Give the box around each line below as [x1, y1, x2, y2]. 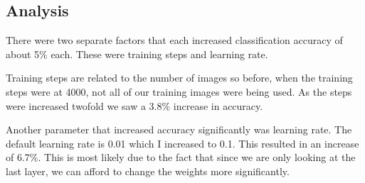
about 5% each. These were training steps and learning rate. [6, 46, 268, 61]
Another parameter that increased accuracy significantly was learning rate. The [6, 122, 352, 137]
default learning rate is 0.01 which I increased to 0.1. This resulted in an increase [6, 135, 359, 150]
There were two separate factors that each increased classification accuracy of [6, 33, 343, 48]
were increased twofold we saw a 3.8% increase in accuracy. [6, 98, 263, 113]
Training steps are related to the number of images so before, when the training [6, 70, 353, 85]
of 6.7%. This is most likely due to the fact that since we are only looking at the [6, 150, 356, 165]
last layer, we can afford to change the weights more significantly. [6, 163, 290, 178]
